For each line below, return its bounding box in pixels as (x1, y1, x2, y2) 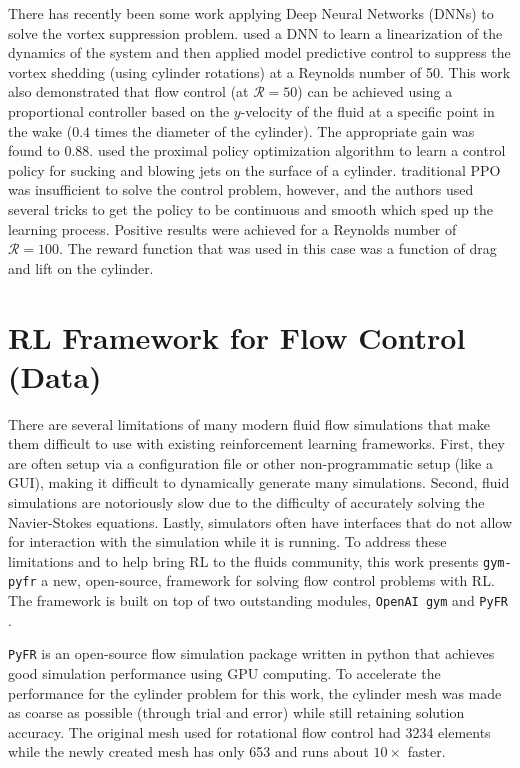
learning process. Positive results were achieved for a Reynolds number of (8, 218, 457, 239)
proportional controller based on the (8, 100, 230, 121)
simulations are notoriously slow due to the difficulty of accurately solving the (8, 492, 485, 512)
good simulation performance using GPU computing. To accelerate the (8, 663, 441, 683)
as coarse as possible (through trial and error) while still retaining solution (8, 702, 465, 723)
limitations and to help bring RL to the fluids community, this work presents (8, 550, 479, 571)
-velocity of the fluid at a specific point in (240, 100, 495, 121)
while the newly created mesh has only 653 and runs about (8, 741, 369, 762)
